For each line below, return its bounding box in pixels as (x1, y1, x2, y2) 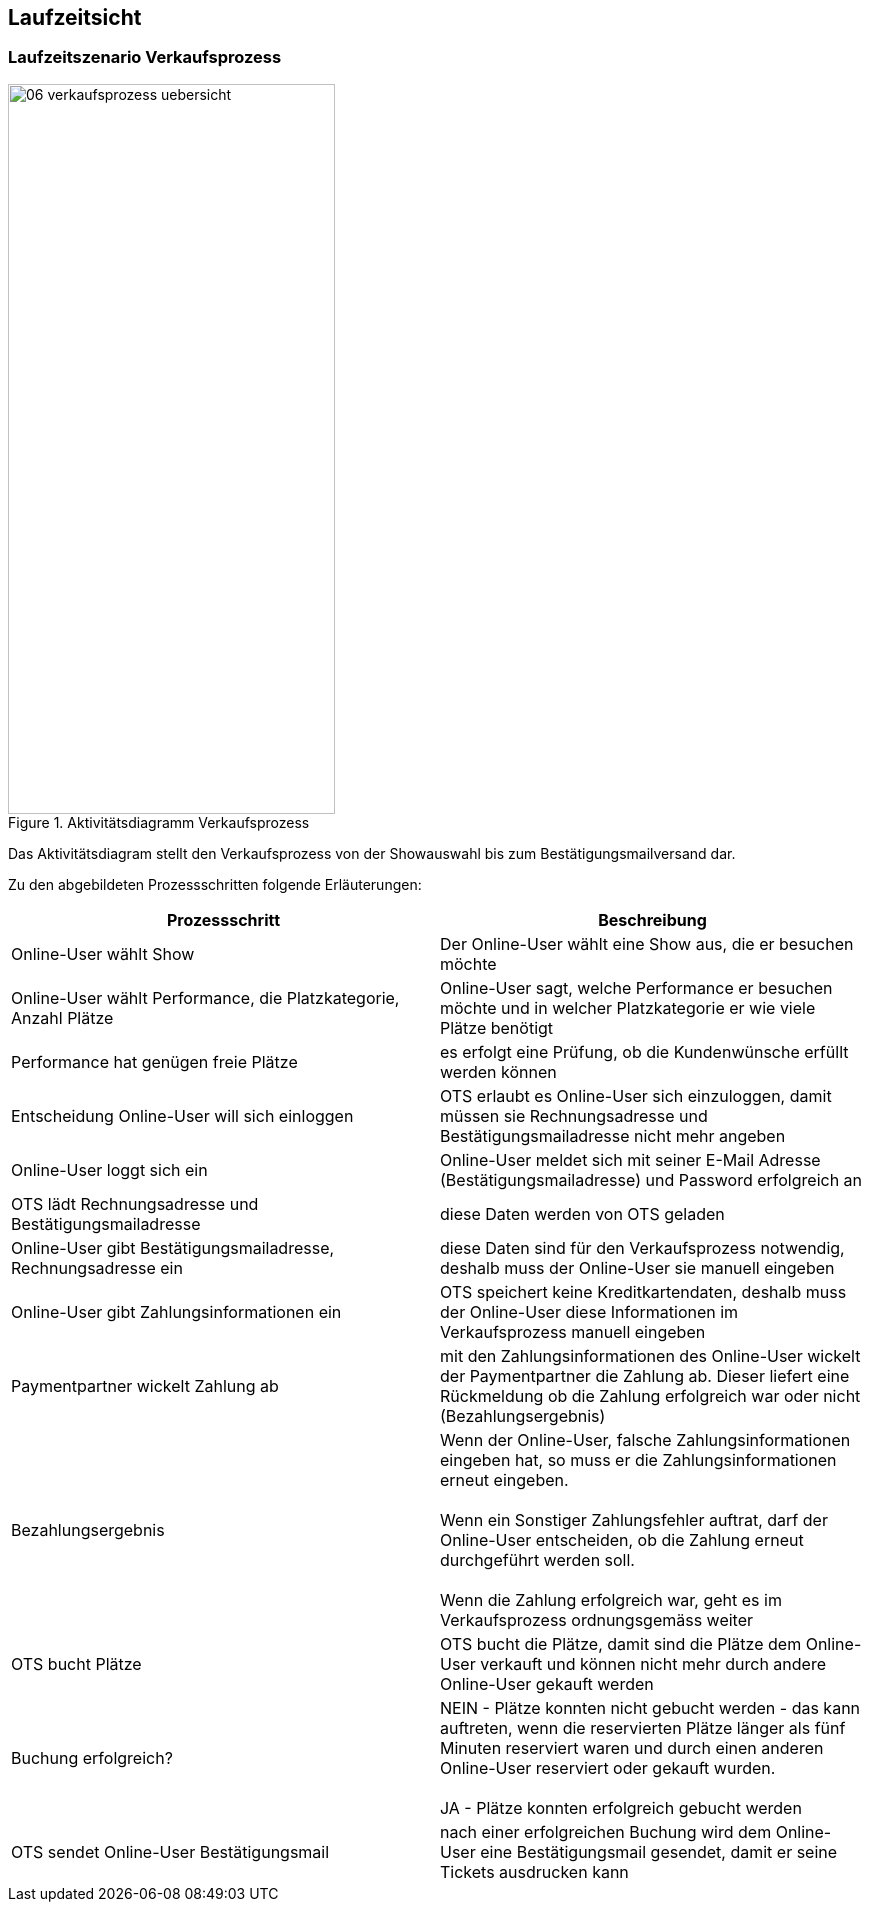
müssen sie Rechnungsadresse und (440, 1105, 708, 1126)
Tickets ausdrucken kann (440, 1861, 629, 1882)
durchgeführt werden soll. (440, 1549, 635, 1570)
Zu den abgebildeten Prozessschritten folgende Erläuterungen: (8, 875, 422, 893)
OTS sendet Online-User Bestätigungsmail (11, 1841, 330, 1862)
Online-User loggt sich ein (11, 1159, 208, 1180)
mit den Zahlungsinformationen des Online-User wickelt (440, 1345, 861, 1366)
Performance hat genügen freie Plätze (11, 1051, 298, 1072)
